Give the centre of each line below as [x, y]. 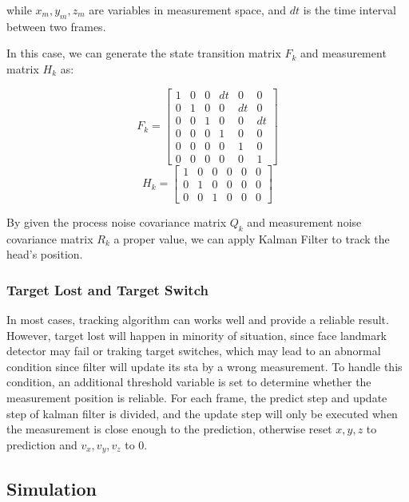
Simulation [52, 488]
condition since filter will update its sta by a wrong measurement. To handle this [204, 366]
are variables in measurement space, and [188, 10]
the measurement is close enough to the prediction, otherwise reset [169, 429]
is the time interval [349, 10]
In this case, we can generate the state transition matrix [144, 53]
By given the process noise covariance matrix [117, 221]
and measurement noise [304, 221]
